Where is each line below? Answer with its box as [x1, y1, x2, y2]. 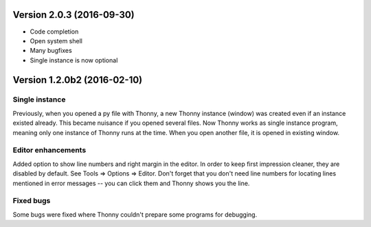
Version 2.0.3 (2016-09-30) [12, 9, 135, 21]
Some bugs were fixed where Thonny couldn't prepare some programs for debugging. [12, 210, 258, 219]
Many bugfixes [30, 47, 72, 55]
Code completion [30, 27, 79, 36]
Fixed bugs [12, 196, 51, 206]
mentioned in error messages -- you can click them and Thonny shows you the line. [12, 179, 250, 187]
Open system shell [30, 36, 82, 45]
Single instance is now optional [30, 56, 118, 64]
